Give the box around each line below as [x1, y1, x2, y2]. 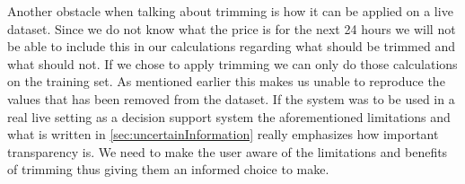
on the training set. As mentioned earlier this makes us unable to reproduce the [7, 72, 445, 91]
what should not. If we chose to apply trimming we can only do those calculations [7, 54, 458, 73]
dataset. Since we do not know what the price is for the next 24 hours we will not [7, 19, 456, 38]
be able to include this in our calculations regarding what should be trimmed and [7, 37, 455, 56]
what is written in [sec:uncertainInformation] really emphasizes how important [7, 125, 439, 144]
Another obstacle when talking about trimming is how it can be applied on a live [7, 2, 453, 20]
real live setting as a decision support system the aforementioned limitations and [7, 107, 451, 126]
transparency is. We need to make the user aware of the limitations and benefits [7, 142, 448, 161]
